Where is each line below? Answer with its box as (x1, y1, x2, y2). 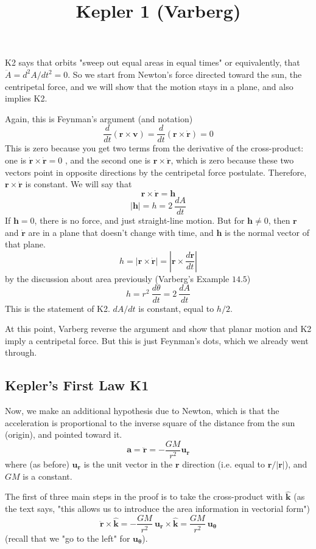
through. (5, 346, 37, 359)
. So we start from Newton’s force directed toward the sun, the (68, 67, 302, 80)
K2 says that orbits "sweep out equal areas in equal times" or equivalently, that (5, 56, 300, 69)
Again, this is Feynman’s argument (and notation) (5, 112, 193, 125)
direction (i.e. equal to (182, 457, 265, 470)
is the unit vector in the (83, 457, 173, 470)
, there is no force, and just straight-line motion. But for (34, 214, 245, 227)
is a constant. (23, 469, 72, 482)
